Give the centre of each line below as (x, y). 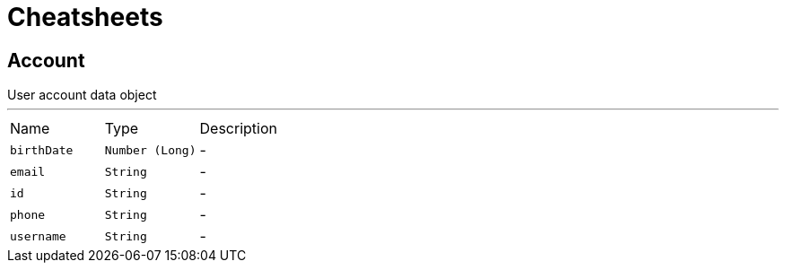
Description (238, 129)
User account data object (82, 95)
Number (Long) (150, 150)
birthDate (42, 150)
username (38, 236)
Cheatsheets (85, 17)
